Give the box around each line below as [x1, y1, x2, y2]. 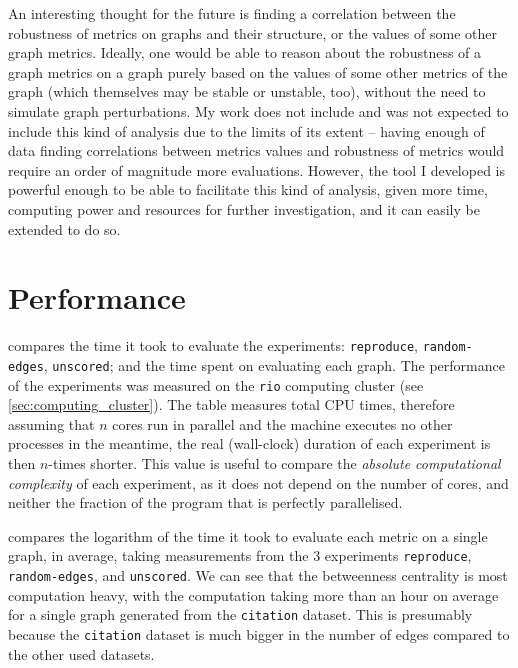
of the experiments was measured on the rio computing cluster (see [8, 374, 424, 395]
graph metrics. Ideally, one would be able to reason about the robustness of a [8, 42, 482, 63]
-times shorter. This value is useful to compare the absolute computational [48, 453, 501, 473]
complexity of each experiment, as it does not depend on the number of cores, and [8, 472, 509, 493]
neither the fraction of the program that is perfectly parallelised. [8, 492, 403, 513]
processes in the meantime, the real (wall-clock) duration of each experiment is [8, 433, 491, 454]
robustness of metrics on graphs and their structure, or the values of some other [8, 22, 497, 43]
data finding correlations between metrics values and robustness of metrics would [8, 140, 505, 161]
